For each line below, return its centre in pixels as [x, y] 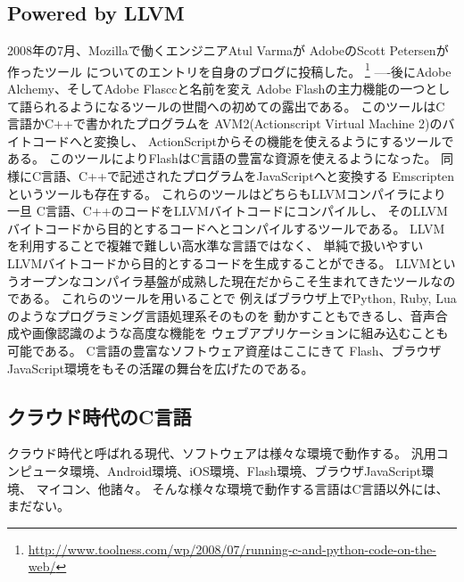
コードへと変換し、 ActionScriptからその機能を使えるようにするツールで [243, 140]
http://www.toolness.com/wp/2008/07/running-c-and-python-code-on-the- [232, 549]
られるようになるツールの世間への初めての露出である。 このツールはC [238, 106]
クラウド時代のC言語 [99, 416]
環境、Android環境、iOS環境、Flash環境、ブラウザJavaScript [245, 470]
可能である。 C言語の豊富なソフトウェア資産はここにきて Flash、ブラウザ [224, 350]
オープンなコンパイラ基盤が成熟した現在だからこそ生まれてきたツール [225, 280]
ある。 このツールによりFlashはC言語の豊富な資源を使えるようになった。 [222, 158]
